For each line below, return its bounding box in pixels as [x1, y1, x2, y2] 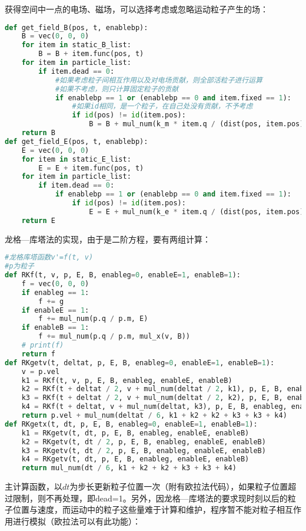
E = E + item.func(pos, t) [38, 163, 144, 172]
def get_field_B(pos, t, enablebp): [5, 23, 148, 32]
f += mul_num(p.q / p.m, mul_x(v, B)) [38, 332, 191, 341]
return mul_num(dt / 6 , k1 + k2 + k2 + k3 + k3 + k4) [21, 464, 237, 473]
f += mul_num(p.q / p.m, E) [38, 314, 148, 323]
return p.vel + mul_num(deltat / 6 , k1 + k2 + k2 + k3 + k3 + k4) [21, 411, 287, 420]
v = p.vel [21, 367, 60, 376]
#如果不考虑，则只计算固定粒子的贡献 [55, 84, 179, 93]
